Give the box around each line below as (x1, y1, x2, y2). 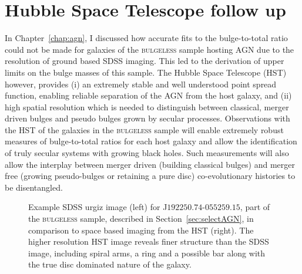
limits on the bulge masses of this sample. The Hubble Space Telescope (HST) (5, 66, 287, 78)
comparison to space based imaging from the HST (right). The (28, 224, 254, 236)
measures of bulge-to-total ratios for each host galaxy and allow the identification (5, 135, 297, 147)
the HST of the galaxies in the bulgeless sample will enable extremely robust (5, 123, 284, 136)
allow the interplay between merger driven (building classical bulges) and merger (5, 158, 295, 170)
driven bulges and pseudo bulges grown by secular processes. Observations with (5, 112, 290, 124)
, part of (240, 201, 270, 213)
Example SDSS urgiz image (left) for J (28, 201, 167, 213)
